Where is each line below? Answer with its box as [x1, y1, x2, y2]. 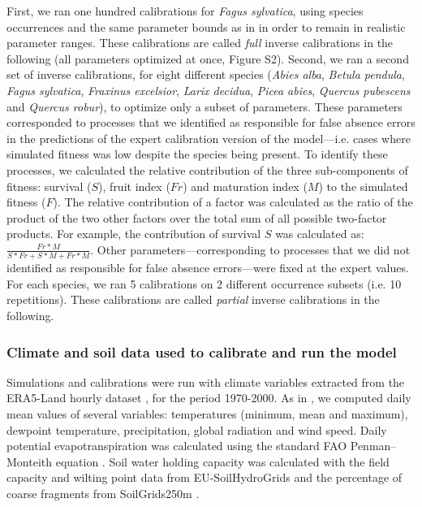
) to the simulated [318, 177, 408, 194]
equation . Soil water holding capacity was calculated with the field [55, 453, 390, 470]
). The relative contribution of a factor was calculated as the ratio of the [53, 193, 413, 210]
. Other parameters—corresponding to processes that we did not [90, 240, 411, 258]
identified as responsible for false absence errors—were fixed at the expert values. [6, 259, 409, 276]
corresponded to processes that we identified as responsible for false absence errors [6, 114, 416, 131]
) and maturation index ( [183, 177, 308, 194]
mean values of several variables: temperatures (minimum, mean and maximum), [6, 405, 408, 422]
